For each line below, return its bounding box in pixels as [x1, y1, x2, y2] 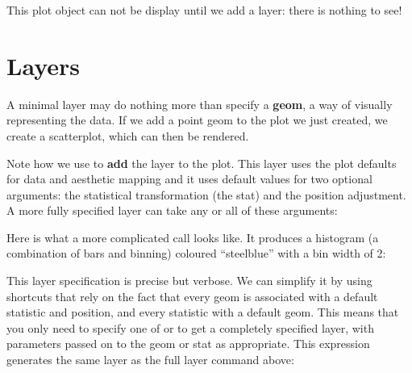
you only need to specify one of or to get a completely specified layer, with [6, 319, 374, 336]
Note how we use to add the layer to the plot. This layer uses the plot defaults [6, 154, 397, 171]
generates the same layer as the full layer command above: [6, 351, 294, 368]
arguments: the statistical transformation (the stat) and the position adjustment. [6, 186, 406, 203]
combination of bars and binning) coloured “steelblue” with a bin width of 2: [6, 245, 386, 262]
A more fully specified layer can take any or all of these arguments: [6, 202, 338, 219]
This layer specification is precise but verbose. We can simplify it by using [6, 272, 372, 289]
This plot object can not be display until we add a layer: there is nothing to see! [6, 2, 402, 18]
